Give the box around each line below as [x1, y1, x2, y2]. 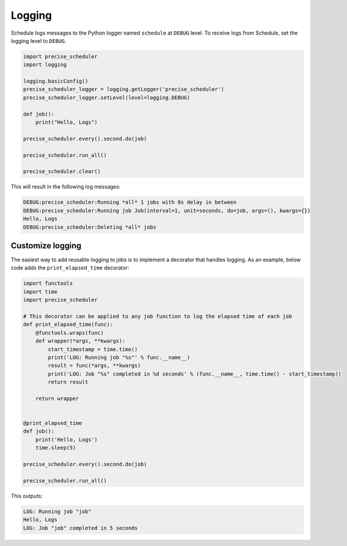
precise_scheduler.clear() [23, 168, 101, 175]
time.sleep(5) [35, 444, 76, 451]
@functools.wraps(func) [35, 329, 104, 336]
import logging [23, 62, 67, 68]
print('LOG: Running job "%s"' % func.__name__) [47, 354, 190, 360]
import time [23, 288, 58, 295]
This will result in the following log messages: [11, 183, 121, 190]
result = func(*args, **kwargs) [47, 362, 141, 369]
